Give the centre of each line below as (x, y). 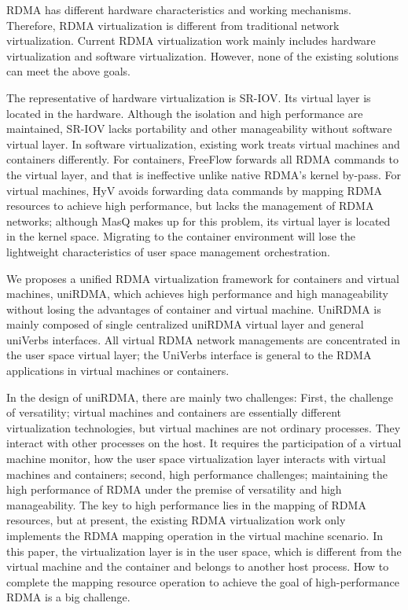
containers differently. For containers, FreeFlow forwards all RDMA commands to (202, 159)
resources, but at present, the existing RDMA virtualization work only (176, 520)
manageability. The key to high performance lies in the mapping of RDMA (186, 504)
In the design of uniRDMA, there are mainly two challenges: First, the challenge (200, 397)
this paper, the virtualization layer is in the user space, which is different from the (204, 551)
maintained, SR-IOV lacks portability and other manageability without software (199, 129)
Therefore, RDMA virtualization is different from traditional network (173, 25)
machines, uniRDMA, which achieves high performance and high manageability (197, 294)
